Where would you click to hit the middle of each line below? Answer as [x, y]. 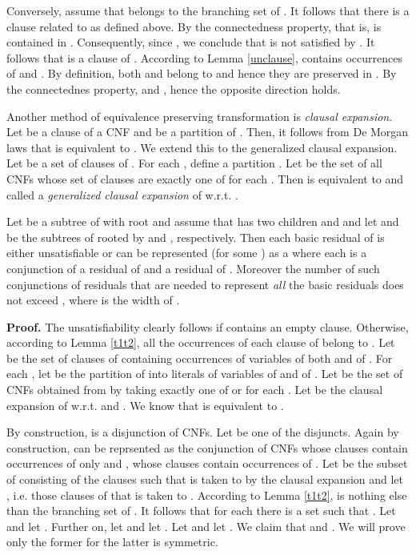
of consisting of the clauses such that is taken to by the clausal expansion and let [205, 479]
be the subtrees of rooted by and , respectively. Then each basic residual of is [196, 237]
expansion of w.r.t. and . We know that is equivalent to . [145, 405]
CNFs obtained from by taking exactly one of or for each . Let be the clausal [195, 390]
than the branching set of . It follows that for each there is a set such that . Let [201, 511]
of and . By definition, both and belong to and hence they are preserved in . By [202, 73]
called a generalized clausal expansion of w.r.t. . [122, 194]
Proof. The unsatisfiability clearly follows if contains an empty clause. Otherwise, [208, 326]
